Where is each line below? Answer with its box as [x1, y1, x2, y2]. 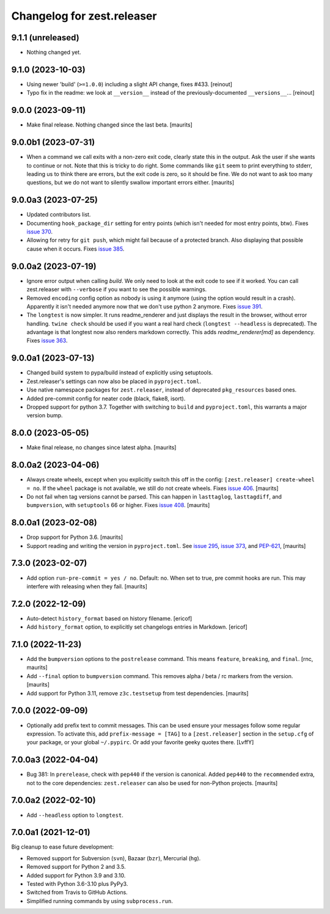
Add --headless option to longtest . [26, 811, 123, 819]
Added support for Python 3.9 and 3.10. [26, 871, 126, 879]
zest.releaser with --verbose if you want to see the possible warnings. [26, 286, 207, 293]
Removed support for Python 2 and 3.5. [26, 863, 126, 871]
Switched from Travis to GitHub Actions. [26, 889, 128, 896]
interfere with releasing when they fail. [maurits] [26, 582, 148, 590]
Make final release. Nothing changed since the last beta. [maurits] [26, 121, 193, 128]
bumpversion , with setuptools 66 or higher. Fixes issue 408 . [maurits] [26, 502, 210, 509]
